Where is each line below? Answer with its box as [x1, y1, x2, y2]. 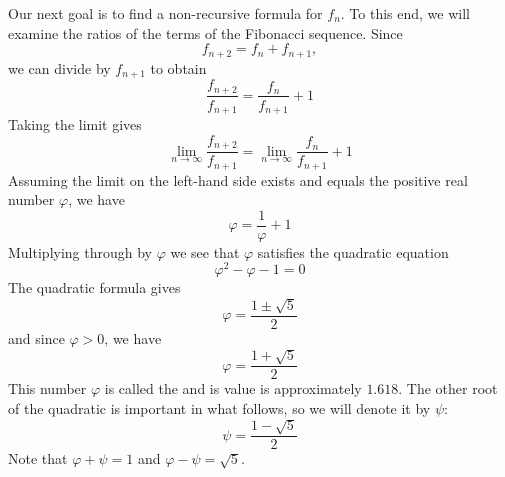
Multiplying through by [8, 241, 152, 262]
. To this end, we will [340, 3, 470, 23]
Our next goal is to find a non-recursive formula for [8, 3, 323, 23]
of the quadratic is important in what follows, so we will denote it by [8, 397, 431, 418]
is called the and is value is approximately [104, 378, 362, 399]
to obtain [150, 57, 207, 78]
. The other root [398, 378, 498, 399]
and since [8, 327, 65, 348]
